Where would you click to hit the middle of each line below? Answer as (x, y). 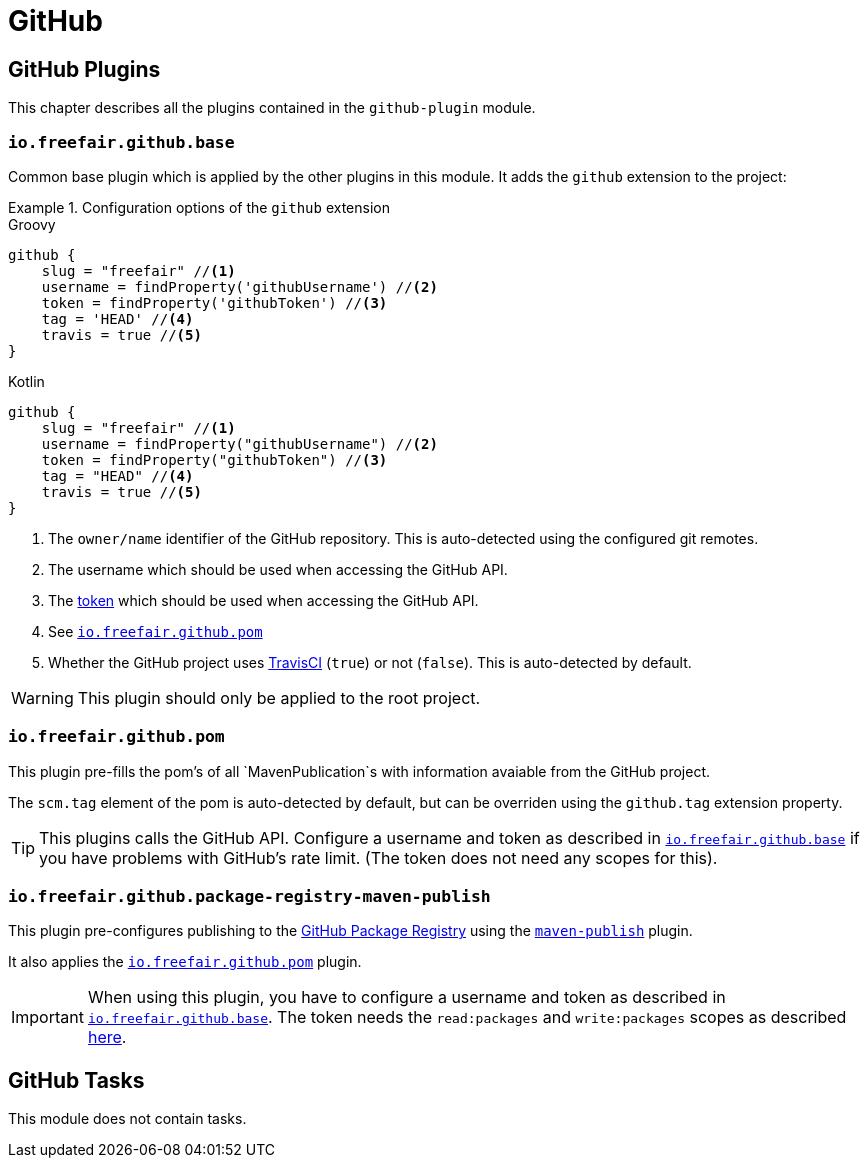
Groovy (32, 224)
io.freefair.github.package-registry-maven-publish (249, 897)
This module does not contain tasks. (127, 1119)
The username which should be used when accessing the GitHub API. (278, 569)
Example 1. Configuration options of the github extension (199, 207)
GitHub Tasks (76, 1080)
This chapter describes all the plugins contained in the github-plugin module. (272, 108)
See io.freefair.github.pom (155, 631)
